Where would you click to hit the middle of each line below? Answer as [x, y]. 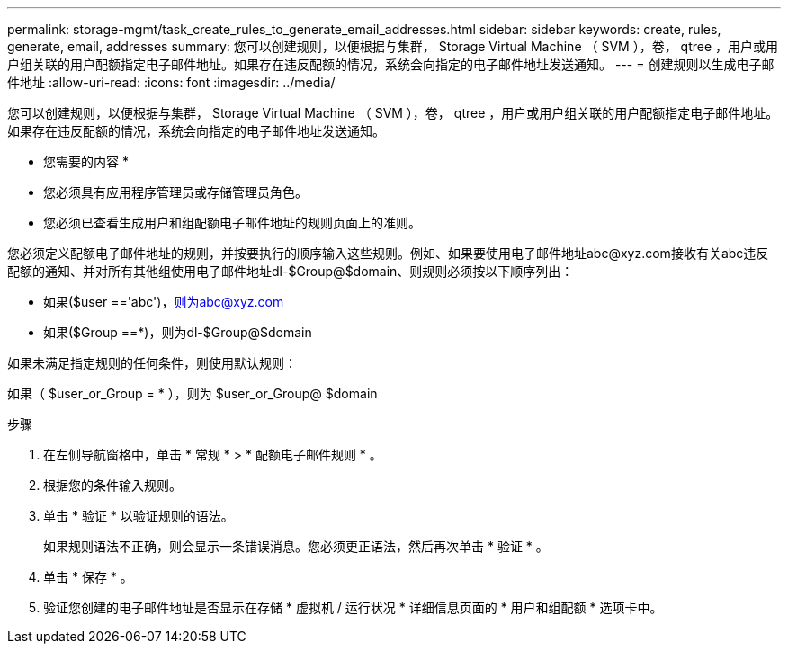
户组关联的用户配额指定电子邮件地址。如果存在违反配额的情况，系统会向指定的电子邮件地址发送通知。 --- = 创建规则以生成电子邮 [391, 64]
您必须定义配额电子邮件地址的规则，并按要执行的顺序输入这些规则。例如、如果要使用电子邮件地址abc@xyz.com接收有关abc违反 [388, 253]
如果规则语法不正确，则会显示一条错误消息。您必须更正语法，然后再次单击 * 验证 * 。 [296, 546]
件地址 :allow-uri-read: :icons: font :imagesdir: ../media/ [171, 82]
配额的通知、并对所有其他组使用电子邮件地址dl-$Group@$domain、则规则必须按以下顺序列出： [291, 271]
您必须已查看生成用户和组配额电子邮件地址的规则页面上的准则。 [232, 223]
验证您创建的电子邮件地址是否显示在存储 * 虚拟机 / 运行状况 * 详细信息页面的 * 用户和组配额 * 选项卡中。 [353, 607]
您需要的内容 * [86, 161]
